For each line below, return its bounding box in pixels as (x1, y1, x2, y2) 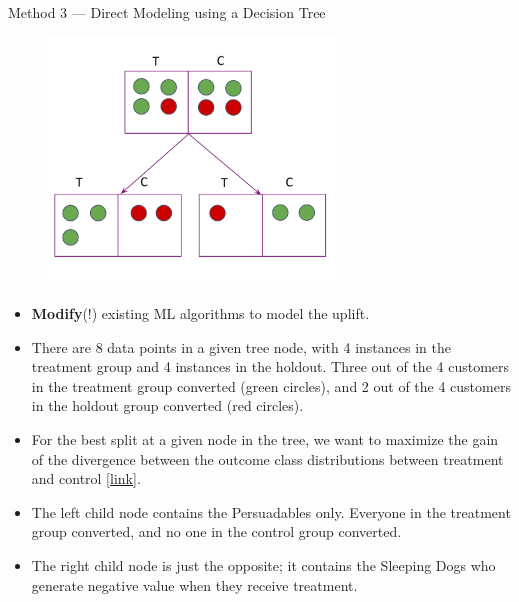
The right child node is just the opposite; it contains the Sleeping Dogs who (31, 555, 496, 576)
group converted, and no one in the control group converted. (31, 521, 402, 542)
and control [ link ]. (31, 468, 141, 489)
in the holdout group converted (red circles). (31, 395, 304, 416)
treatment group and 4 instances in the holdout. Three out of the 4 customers (31, 356, 510, 377)
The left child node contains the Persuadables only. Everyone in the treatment (31, 501, 511, 522)
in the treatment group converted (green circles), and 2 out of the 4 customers (31, 375, 511, 396)
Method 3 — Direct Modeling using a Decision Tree (8, 2, 326, 22)
